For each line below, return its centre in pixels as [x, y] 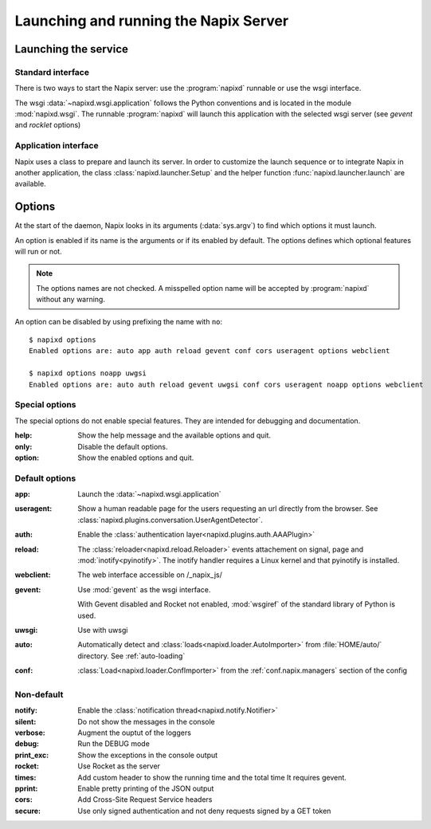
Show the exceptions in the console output [148, 755]
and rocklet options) [48, 125]
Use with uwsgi [103, 630]
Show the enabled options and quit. [136, 458]
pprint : [26, 788]
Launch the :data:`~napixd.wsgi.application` [150, 494]
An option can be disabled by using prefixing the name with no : [119, 321]
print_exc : [32, 755]
